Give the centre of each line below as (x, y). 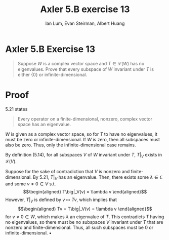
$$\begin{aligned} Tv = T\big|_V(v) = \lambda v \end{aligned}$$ (85, 209)
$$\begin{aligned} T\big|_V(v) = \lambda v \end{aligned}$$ (85, 192)
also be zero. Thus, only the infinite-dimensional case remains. (71, 145)
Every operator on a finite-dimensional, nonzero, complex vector (85, 119)
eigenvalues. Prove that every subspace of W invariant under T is (86, 69)
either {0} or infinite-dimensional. (52, 74)
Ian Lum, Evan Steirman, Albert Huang (85, 23)
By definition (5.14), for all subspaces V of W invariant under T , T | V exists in (84, 155)
